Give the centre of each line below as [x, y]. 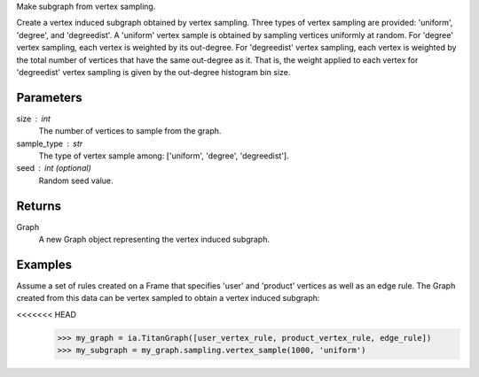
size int [33, 119]
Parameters [49, 97]
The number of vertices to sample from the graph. [130, 131]
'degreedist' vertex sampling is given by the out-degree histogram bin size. [153, 72]
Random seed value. [76, 181]
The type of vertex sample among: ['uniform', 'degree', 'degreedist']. [164, 156]
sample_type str [50, 143]
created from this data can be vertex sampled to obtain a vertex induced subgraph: [168, 298]
